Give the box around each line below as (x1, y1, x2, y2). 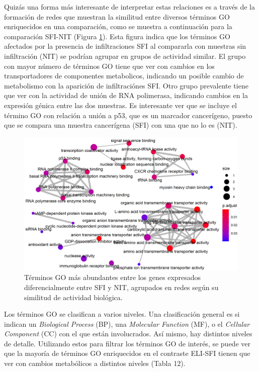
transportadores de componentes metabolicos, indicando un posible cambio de (4, 70, 244, 81)
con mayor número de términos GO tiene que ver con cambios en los (4, 60, 215, 71)
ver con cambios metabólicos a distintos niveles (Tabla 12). (4, 358, 186, 368)
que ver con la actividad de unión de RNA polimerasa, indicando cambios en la (4, 90, 248, 101)
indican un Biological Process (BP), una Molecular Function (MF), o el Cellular (4, 318, 250, 329)
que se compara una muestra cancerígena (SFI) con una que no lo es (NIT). (4, 120, 237, 130)
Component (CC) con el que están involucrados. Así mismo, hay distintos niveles (4, 328, 252, 339)
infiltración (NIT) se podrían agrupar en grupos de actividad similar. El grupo (4, 50, 246, 61)
